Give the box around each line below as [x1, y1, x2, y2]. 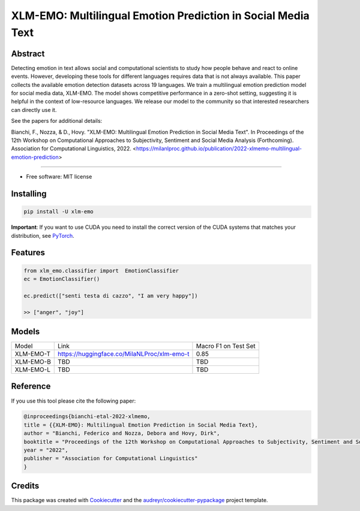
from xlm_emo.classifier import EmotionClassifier [23, 267, 179, 274]
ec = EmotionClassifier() [23, 276, 100, 282]
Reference [11, 381, 51, 392]
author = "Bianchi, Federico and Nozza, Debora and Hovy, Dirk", [23, 430, 220, 437]
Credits [11, 481, 40, 491]
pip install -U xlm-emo [23, 208, 94, 215]
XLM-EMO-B [14, 357, 51, 365]
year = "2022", [23, 447, 68, 453]
